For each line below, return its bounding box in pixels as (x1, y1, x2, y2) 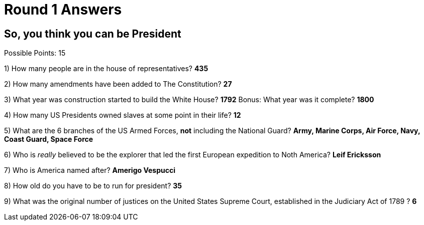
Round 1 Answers (4, 1, 122, 18)
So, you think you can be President (4, 27, 181, 40)
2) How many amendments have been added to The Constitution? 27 (4, 80, 232, 89)
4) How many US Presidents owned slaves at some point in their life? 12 (4, 111, 241, 120)
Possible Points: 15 (4, 49, 66, 58)
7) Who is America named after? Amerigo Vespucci (4, 166, 175, 175)
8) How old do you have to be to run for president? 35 (4, 181, 182, 190)
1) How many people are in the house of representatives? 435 (4, 64, 208, 73)
